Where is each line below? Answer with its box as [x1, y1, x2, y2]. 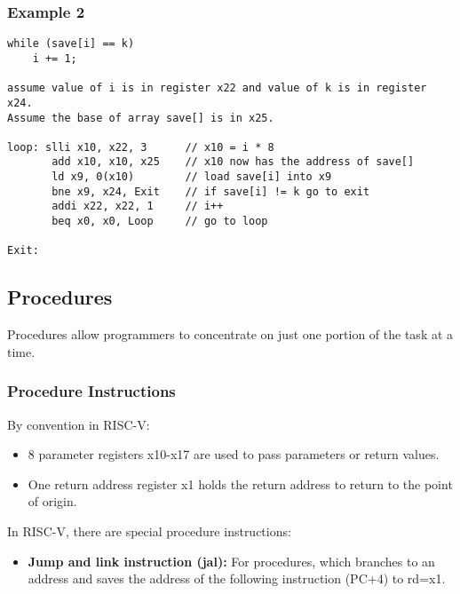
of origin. [28, 492, 77, 511]
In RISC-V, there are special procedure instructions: [7, 522, 291, 541]
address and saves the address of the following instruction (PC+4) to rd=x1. [28, 569, 446, 588]
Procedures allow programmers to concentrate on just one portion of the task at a [7, 325, 454, 344]
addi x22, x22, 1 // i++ [52, 200, 224, 213]
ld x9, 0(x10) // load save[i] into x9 [52, 170, 332, 184]
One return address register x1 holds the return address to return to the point [28, 474, 453, 493]
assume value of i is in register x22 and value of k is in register [7, 82, 427, 95]
